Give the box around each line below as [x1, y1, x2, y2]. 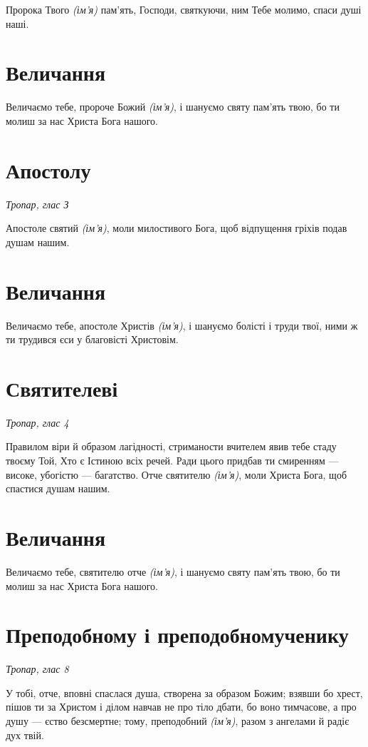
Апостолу [6, 155, 91, 184]
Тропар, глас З [6, 196, 69, 211]
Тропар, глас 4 [6, 415, 69, 430]
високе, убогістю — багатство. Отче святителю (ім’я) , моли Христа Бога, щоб [6, 467, 347, 482]
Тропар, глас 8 [6, 661, 69, 676]
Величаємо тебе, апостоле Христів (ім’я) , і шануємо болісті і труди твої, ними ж [6, 317, 358, 332]
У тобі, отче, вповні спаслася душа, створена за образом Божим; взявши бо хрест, [6, 685, 363, 700]
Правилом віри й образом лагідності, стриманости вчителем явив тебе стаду [6, 439, 337, 454]
